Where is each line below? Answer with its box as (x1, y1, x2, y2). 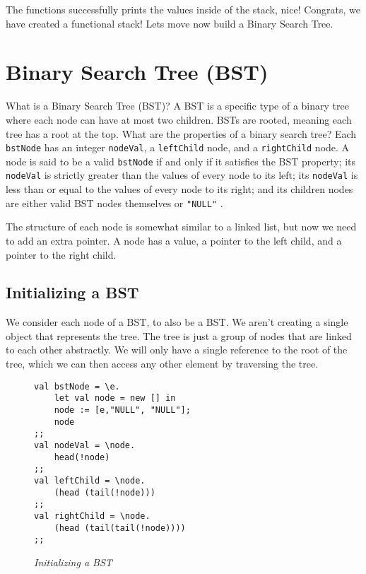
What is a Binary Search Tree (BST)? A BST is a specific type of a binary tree (6, 98, 349, 113)
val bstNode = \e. (34, 381, 120, 392)
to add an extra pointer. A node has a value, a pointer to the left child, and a (6, 233, 342, 247)
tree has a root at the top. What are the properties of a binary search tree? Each (6, 126, 357, 141)
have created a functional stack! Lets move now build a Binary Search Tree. (6, 16, 333, 30)
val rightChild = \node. (34, 510, 150, 521)
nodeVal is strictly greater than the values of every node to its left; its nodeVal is (6, 168, 358, 182)
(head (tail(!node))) (54, 487, 155, 498)
